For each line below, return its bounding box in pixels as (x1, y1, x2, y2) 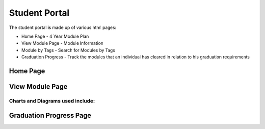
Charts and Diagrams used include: (9, 97, 95, 104)
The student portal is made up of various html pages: (9, 25, 116, 30)
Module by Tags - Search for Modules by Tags (21, 47, 115, 53)
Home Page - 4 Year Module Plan (21, 33, 89, 39)
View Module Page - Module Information (21, 40, 104, 46)
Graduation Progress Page (9, 111, 92, 120)
